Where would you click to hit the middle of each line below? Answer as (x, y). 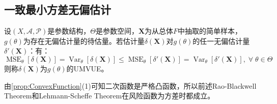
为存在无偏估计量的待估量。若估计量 (84, 41)
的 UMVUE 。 (87, 68)
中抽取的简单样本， (210, 31)
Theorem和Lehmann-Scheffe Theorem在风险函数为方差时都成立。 (109, 96)
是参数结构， (69, 31)
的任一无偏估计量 (221, 41)
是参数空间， (117, 31)
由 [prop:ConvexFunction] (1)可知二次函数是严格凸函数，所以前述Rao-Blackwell (130, 85)
